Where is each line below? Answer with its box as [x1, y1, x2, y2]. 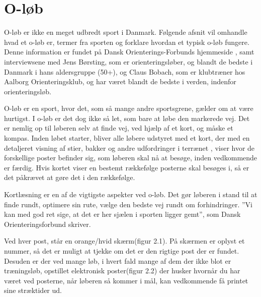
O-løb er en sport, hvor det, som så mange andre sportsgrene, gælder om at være [4, 103, 253, 113]
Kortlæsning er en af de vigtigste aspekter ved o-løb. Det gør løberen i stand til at [4, 189, 257, 200]
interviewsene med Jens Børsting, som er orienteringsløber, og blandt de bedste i [4, 56, 253, 67]
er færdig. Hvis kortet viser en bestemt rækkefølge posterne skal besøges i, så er [4, 162, 249, 172]
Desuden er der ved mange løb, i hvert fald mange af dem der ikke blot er [4, 255, 231, 266]
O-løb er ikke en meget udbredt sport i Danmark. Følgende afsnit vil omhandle [4, 27, 247, 37]
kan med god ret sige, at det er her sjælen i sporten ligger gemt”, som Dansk [4, 209, 241, 219]
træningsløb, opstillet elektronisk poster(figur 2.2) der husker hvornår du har [4, 265, 240, 276]
